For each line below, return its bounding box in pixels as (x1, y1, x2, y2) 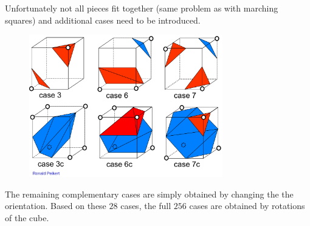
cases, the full (120, 199, 171, 212)
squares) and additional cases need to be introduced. (5, 13, 201, 26)
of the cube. (5, 211, 49, 224)
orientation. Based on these (5, 199, 106, 212)
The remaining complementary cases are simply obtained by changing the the (5, 187, 294, 200)
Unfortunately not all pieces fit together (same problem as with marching (5, 2, 278, 14)
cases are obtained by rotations (189, 199, 305, 212)
